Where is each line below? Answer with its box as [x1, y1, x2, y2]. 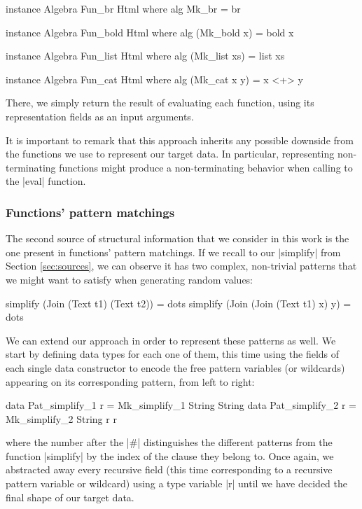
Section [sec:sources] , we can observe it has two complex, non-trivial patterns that [6, 258, 357, 273]
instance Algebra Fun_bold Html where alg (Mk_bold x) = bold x [6, 25, 294, 39]
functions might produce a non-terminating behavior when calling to [59, 160, 353, 174]
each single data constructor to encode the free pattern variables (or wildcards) [6, 360, 345, 375]
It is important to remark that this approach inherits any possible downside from [6, 132, 354, 147]
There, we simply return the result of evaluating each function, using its [6, 95, 314, 110]
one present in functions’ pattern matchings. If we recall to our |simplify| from [6, 244, 341, 259]
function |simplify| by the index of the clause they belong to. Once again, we [6, 448, 334, 463]
